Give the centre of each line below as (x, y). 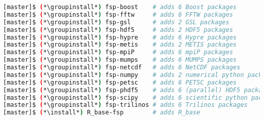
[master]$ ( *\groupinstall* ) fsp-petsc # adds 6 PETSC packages (120, 82)
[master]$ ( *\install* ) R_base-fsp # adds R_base (102, 113)
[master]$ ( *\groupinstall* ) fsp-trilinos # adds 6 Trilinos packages (125, 105)
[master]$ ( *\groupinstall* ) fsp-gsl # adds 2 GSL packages (116, 22)
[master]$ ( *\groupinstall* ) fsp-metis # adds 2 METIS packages (120, 45)
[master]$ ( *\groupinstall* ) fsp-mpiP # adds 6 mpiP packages (118, 52)
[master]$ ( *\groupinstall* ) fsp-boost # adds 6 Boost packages (120, 7)
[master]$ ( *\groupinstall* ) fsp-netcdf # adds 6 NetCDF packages (122, 67)
